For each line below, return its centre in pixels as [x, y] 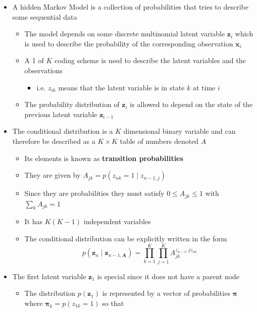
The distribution [50, 293]
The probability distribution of [72, 104]
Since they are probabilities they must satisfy [94, 193]
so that [113, 303]
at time [204, 87]
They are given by [53, 175]
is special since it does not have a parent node [168, 276]
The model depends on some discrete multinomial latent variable [125, 34]
